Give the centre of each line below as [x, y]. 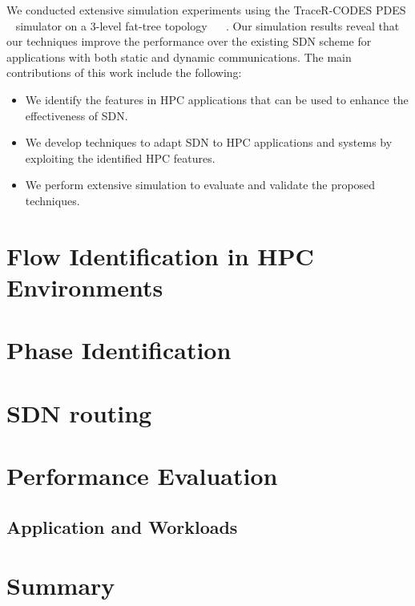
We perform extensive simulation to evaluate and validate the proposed [200, 185]
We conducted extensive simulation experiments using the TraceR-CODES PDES [206, 10]
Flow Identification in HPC [160, 255]
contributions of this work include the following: [124, 73]
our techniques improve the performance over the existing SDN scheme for [189, 41]
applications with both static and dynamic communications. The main [179, 57]
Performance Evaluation [142, 476]
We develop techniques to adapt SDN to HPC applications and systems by [209, 142]
